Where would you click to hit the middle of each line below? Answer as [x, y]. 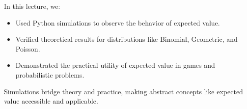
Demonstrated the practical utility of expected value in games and [115, 65]
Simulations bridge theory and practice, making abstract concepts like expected [123, 91]
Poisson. [28, 48]
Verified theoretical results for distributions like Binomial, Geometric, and [126, 39]
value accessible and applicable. [51, 101]
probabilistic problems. [50, 74]
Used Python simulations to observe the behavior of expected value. [118, 22]
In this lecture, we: [32, 6]
